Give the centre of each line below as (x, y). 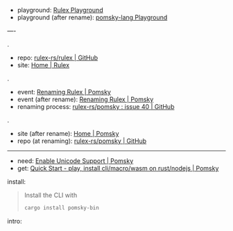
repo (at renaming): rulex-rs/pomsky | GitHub (82, 141)
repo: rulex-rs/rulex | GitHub (58, 58)
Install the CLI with (51, 195)
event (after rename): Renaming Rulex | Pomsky (85, 99)
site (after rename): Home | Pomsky (68, 134)
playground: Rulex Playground (60, 10)
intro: (15, 221)
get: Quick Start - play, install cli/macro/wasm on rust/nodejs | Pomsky (118, 168)
